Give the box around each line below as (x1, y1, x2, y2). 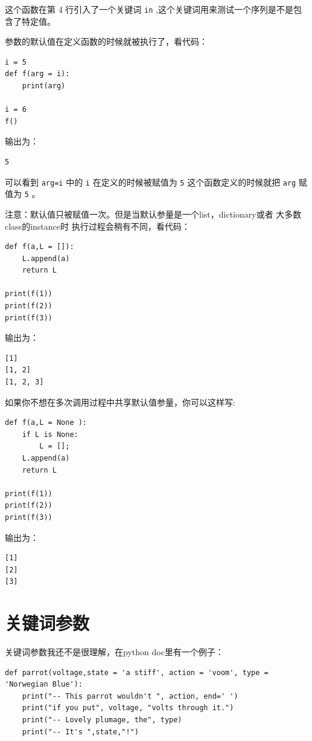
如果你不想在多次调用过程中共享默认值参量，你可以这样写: (5, 395, 235, 408)
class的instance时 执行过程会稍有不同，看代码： (5, 219, 190, 232)
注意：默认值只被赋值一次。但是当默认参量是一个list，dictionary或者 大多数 (5, 207, 302, 220)
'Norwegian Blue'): (5, 680, 83, 689)
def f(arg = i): (5, 70, 70, 79)
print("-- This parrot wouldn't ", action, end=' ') (22, 691, 238, 701)
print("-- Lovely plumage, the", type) (22, 716, 182, 725)
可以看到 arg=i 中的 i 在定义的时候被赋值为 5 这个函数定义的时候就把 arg (5, 175, 296, 188)
